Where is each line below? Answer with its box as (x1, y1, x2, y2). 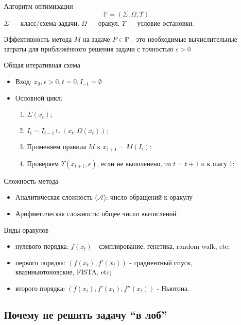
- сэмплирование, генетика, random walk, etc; (94, 241, 230, 251)
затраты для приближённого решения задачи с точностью (4, 43, 173, 53)
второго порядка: (15, 283, 65, 293)
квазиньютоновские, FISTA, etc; (15, 267, 112, 277)
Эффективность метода (4, 34, 72, 44)
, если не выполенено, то (97, 158, 171, 168)
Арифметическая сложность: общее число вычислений (15, 208, 177, 218)
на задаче (83, 34, 110, 44)
